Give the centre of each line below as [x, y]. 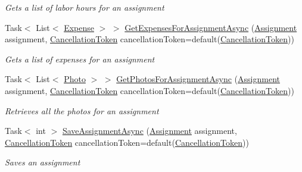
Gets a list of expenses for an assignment [80, 59]
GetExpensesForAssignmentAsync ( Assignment [211, 27]
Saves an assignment [43, 162]
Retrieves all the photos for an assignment [82, 110]
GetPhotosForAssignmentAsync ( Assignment [198, 79]
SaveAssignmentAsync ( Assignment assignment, [150, 131]
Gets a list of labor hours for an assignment [85, 7]
